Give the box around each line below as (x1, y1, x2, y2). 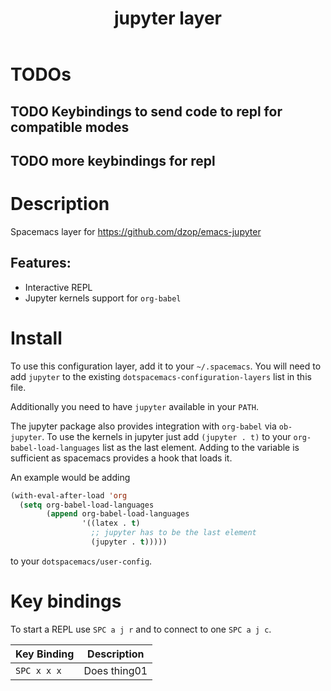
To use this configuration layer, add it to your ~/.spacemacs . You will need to (10, 360, 322, 372)
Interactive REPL (24, 281, 93, 293)
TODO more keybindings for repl (10, 152, 216, 169)
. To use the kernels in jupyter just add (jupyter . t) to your (41, 430, 292, 442)
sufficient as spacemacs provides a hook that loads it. (10, 452, 233, 464)
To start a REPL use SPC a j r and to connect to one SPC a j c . (10, 623, 272, 635)
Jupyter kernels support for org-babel (24, 292, 182, 304)
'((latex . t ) (81, 518, 141, 529)
